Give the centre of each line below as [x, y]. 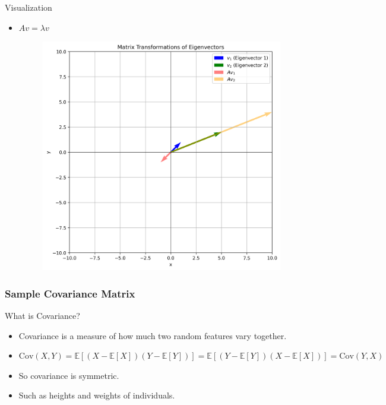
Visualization [29, 7]
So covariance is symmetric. [69, 375]
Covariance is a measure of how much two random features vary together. [153, 335]
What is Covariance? [42, 315]
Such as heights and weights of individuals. [97, 395]
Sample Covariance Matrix [70, 293]
